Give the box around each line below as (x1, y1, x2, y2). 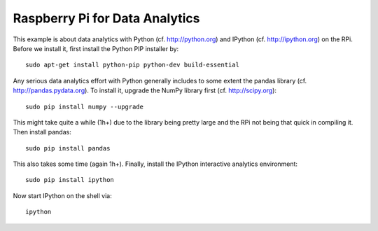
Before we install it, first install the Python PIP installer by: (13, 44, 179, 52)
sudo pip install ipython (25, 176, 115, 184)
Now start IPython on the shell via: (13, 191, 112, 199)
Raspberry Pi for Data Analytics (13, 10, 200, 26)
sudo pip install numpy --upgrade (25, 102, 143, 111)
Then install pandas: (13, 128, 71, 136)
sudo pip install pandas (25, 144, 111, 152)
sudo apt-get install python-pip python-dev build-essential (25, 61, 239, 69)
